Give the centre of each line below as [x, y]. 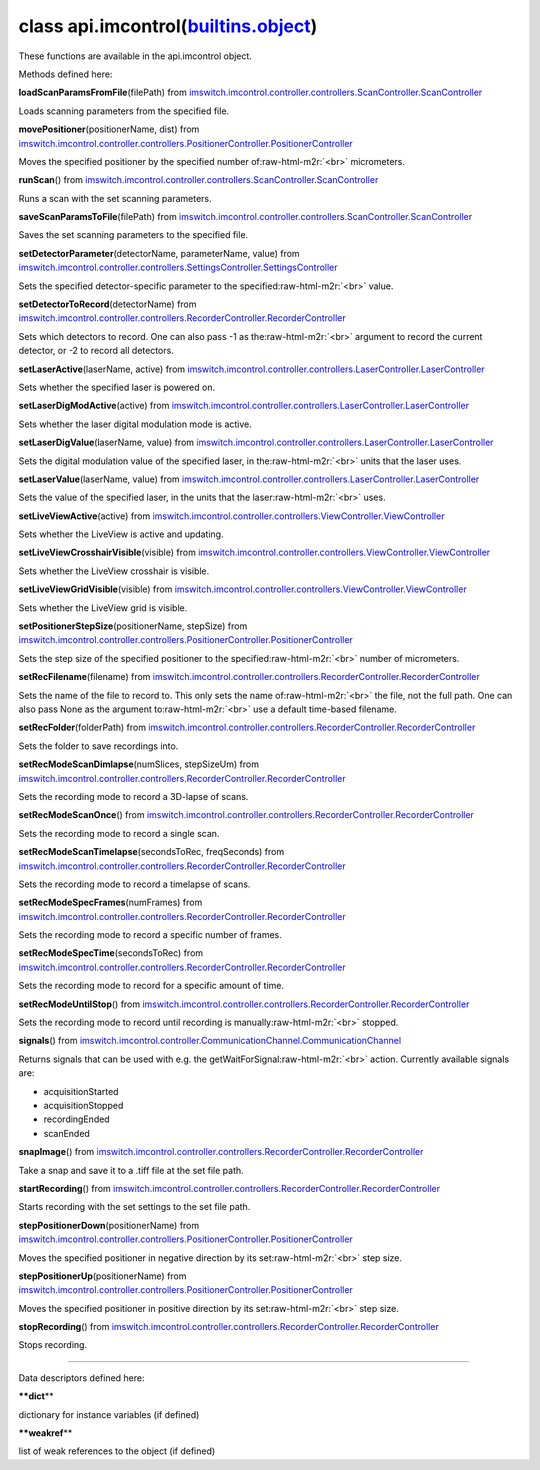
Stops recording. [53, 1345]
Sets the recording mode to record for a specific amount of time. [151, 986]
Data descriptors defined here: [81, 1377]
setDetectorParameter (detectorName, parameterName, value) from [159, 253]
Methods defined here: [65, 74]
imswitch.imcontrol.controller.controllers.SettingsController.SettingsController [178, 267]
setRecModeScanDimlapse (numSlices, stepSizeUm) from [139, 764]
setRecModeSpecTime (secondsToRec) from [111, 953]
